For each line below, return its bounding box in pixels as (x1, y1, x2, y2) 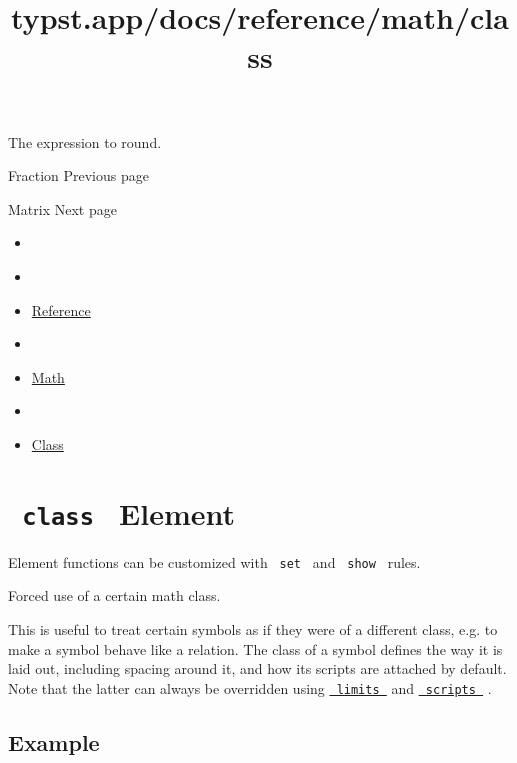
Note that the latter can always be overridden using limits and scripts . (8, 677, 492, 698)
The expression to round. (8, 131, 162, 152)
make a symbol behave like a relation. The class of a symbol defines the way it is (8, 638, 503, 659)
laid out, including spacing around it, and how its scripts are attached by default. (8, 658, 507, 679)
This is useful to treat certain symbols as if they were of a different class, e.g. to (8, 619, 498, 639)
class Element (22, 492, 235, 533)
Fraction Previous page (8, 165, 149, 186)
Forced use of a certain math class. (8, 585, 221, 606)
